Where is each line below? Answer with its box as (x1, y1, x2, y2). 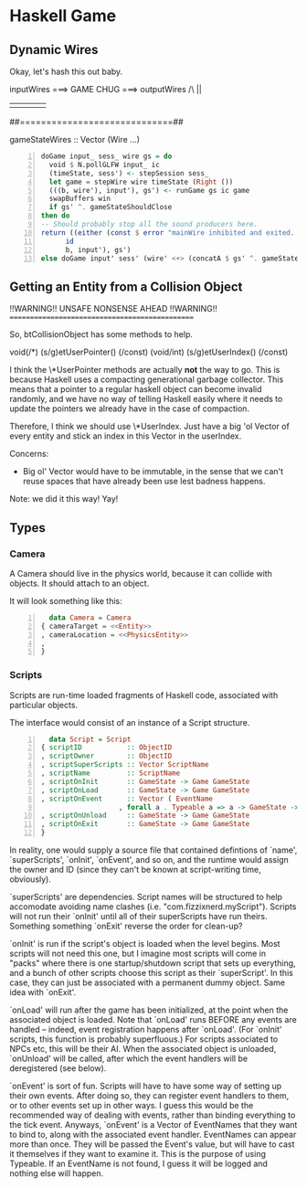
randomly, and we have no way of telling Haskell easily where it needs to (9, 394, 283, 405)
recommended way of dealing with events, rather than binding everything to (9, 1109, 296, 1120)
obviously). (9, 874, 52, 885)
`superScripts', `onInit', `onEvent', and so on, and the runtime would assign (9, 854, 290, 865)
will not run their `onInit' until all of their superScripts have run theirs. (9, 911, 268, 922)
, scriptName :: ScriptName (40, 769, 181, 778)
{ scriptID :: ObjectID (40, 743, 173, 752)
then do (40, 211, 70, 220)
